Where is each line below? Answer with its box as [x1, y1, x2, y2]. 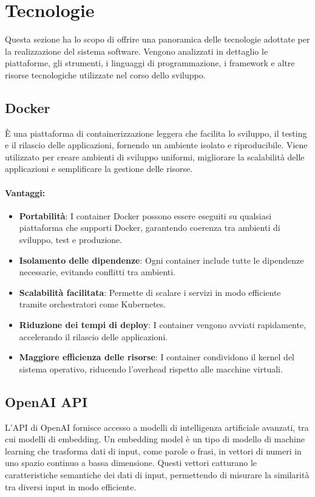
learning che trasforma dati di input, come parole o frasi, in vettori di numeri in [5, 444, 302, 457]
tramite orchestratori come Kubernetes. [19, 298, 166, 310]
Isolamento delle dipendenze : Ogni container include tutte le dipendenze [19, 253, 304, 266]
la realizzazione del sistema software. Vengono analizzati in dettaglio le [5, 44, 268, 57]
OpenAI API [5, 392, 88, 411]
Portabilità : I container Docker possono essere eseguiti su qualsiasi [19, 209, 272, 222]
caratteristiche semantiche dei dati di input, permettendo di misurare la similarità [5, 468, 310, 481]
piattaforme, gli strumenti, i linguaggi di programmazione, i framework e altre [5, 57, 295, 69]
